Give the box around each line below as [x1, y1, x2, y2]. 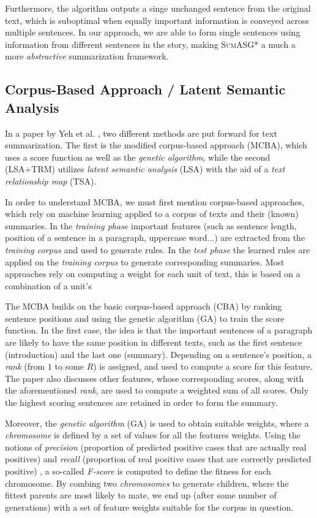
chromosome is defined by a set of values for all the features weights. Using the [5, 428, 300, 441]
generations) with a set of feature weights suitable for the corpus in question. [5, 500, 294, 513]
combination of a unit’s [5, 279, 92, 292]
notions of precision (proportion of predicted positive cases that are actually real [5, 440, 307, 453]
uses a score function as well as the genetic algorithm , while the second [5, 150, 270, 163]
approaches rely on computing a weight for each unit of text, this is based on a [5, 267, 300, 280]
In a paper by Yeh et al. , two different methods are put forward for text [5, 126, 277, 139]
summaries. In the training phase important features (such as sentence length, [5, 219, 297, 232]
